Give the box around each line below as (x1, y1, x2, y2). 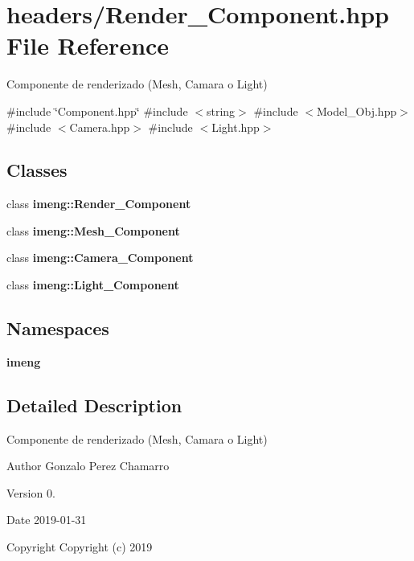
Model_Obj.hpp (316, 102, 397, 119)
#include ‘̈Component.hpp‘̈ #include (6, 102, 188, 119)
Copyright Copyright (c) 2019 (6, 538, 153, 555)
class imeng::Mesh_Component (6, 222, 180, 239)
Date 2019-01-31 (6, 511, 87, 528)
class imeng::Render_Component (6, 195, 191, 212)
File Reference (6, 29, 170, 62)
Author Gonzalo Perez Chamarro (6, 457, 170, 474)
